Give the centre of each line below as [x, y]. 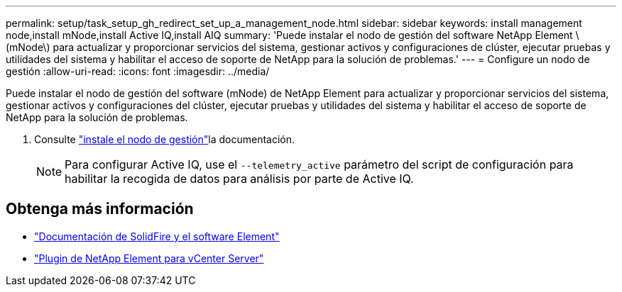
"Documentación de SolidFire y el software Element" [157, 236]
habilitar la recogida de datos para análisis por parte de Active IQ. [239, 179]
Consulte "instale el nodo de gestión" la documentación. [165, 139]
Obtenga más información [100, 209]
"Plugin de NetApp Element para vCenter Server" [149, 258]
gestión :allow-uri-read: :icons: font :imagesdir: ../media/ [138, 71]
